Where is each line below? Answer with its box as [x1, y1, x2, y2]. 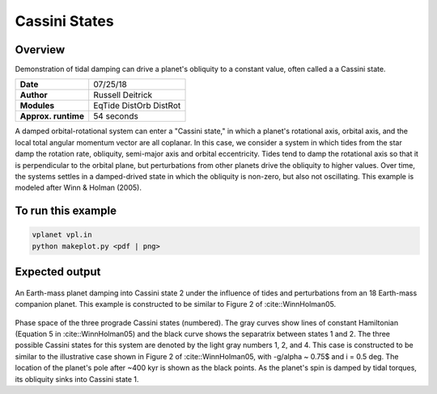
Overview [15, 43, 66, 57]
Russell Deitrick [93, 90, 153, 101]
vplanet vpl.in [32, 230, 92, 240]
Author [19, 90, 48, 101]
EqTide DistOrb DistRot [93, 100, 181, 111]
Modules [19, 100, 55, 111]
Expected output [15, 265, 101, 279]
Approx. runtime [19, 111, 85, 122]
